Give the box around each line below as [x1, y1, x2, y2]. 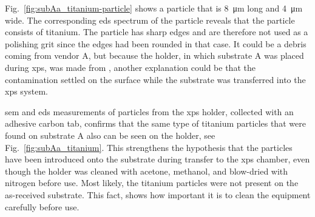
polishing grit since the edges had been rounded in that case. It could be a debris [5, 37, 307, 50]
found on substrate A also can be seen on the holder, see [5, 129, 215, 141]
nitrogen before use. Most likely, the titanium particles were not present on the [5, 176, 299, 189]
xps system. [5, 85, 49, 98]
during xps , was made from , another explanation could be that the [5, 61, 256, 73]
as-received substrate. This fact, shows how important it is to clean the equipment [5, 188, 311, 201]
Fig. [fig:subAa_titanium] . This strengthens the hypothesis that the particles [5, 141, 293, 153]
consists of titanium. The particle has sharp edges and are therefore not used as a [5, 25, 308, 38]
